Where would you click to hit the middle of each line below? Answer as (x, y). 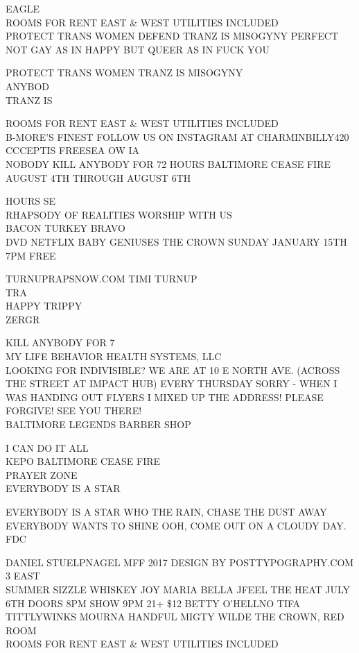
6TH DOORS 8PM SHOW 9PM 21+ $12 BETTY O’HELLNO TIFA (153, 603)
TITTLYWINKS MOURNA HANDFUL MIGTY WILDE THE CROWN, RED (175, 617)
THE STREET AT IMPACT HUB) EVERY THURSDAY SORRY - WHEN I (172, 383)
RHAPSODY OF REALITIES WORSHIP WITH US (119, 214)
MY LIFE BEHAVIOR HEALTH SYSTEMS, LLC (114, 356)
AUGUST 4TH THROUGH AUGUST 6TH (98, 177)
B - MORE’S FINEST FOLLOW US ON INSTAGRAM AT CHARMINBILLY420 (177, 136)
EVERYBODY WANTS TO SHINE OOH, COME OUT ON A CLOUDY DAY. (176, 525)
